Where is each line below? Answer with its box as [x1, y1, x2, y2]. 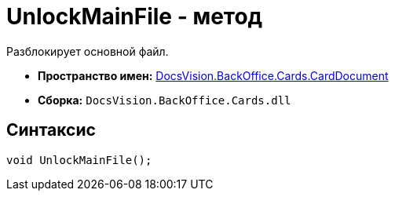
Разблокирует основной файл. [6, 44, 169, 58]
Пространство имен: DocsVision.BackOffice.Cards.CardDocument [38, 68, 389, 82]
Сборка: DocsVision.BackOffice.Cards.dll [38, 93, 291, 107]
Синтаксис [6, 120, 96, 140]
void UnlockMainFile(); [6, 153, 152, 166]
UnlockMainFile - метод [6, 3, 263, 30]
